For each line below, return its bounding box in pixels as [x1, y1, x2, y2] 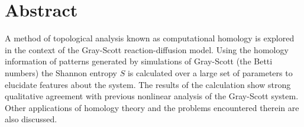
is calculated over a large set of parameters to [127, 66, 293, 79]
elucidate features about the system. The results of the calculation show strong [5, 78, 291, 90]
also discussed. [5, 113, 57, 125]
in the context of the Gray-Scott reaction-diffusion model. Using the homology [5, 43, 289, 56]
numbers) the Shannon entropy [5, 66, 117, 79]
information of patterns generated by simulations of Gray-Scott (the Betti [5, 55, 273, 67]
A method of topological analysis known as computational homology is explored [5, 32, 295, 44]
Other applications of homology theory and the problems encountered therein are [5, 101, 299, 113]
